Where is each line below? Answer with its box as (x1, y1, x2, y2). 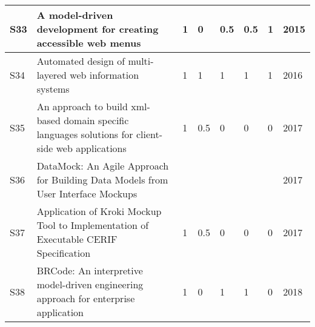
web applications (56, 141, 127, 155)
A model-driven (36, 8, 113, 22)
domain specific (64, 113, 129, 127)
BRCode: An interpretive (36, 263, 143, 277)
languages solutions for (36, 127, 133, 141)
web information (70, 68, 139, 82)
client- (136, 127, 163, 141)
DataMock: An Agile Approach (36, 159, 169, 173)
